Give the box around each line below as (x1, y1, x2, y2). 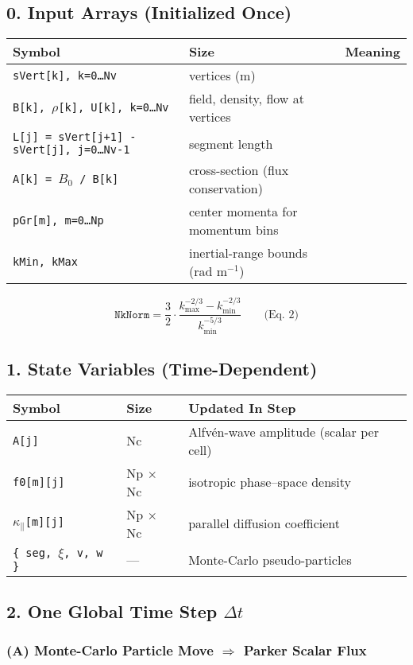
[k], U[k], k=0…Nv (58, 100, 169, 114)
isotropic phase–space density (188, 472, 352, 492)
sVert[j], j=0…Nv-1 (13, 143, 130, 157)
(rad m (188, 262, 228, 281)
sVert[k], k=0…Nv (13, 68, 117, 82)
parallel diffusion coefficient (188, 514, 340, 533)
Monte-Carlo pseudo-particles (188, 550, 352, 569)
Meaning (345, 42, 400, 61)
